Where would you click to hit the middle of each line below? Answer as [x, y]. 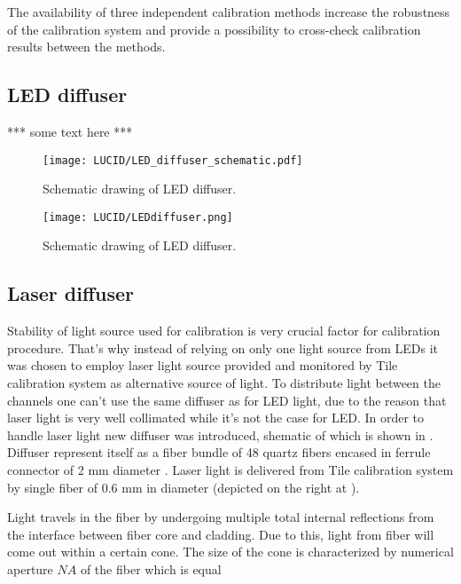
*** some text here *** [70, 131]
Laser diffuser [71, 293]
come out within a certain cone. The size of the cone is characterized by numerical [230, 552]
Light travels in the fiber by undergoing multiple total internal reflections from [221, 517]
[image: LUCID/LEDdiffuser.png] [138, 217]
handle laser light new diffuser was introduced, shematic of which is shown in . [220, 434]
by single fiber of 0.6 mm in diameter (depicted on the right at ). [184, 487]
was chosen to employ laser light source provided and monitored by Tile [203, 365]
